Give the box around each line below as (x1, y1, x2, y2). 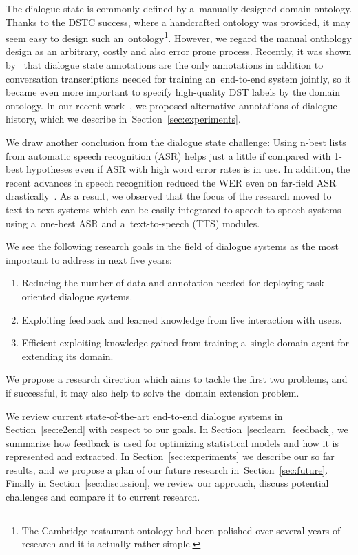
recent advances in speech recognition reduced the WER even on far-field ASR (6, 175, 337, 189)
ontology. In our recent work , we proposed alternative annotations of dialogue (6, 98, 337, 112)
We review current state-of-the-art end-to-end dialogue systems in (6, 408, 283, 423)
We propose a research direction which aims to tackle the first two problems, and (6, 372, 348, 386)
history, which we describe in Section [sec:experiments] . (6, 112, 241, 126)
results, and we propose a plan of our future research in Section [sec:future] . (6, 462, 328, 477)
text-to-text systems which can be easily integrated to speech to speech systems (6, 202, 341, 216)
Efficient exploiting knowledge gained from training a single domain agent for (21, 335, 350, 350)
